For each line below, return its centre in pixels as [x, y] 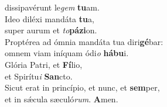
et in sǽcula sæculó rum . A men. [62, 99]
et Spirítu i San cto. [39, 76]
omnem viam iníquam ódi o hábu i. [67, 53]
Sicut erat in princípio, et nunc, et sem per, [82, 87]
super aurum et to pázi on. [51, 30]
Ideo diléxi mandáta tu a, [50, 18]
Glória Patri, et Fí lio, [44, 64]
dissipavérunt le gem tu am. [52, 7]
